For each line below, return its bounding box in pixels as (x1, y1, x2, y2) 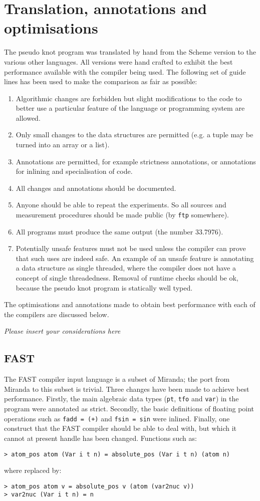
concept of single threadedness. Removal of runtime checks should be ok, (16, 273, 238, 283)
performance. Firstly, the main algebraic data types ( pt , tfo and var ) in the (4, 393, 239, 404)
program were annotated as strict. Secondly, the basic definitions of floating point (4, 403, 254, 414)
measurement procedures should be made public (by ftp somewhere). (16, 209, 229, 220)
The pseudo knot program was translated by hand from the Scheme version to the (4, 47, 256, 57)
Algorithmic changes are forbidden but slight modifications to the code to (16, 93, 242, 103)
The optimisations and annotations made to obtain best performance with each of (4, 299, 255, 310)
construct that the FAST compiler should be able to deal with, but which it (4, 423, 237, 433)
